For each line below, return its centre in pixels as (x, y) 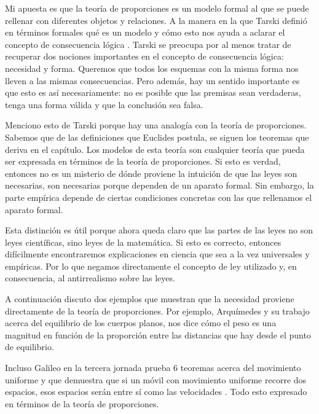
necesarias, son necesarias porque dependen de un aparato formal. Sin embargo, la (159, 185)
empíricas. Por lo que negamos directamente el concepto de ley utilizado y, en (151, 266)
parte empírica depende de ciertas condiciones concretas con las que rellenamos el (159, 197)
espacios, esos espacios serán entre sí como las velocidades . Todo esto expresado (156, 392)
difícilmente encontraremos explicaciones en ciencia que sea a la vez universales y (157, 254)
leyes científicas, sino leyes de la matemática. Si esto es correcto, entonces (143, 242)
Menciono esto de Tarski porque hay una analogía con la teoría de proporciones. (156, 125)
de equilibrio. (30, 347)
